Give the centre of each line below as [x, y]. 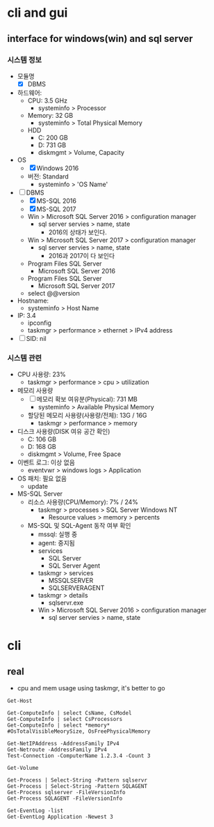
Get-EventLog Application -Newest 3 [60, 817]
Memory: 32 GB [50, 115]
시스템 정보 [25, 59]
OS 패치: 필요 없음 [42, 478]
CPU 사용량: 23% [41, 374]
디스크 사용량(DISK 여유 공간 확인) [64, 432]
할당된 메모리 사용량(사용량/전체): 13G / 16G [87, 416]
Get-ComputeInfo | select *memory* [59, 726]
